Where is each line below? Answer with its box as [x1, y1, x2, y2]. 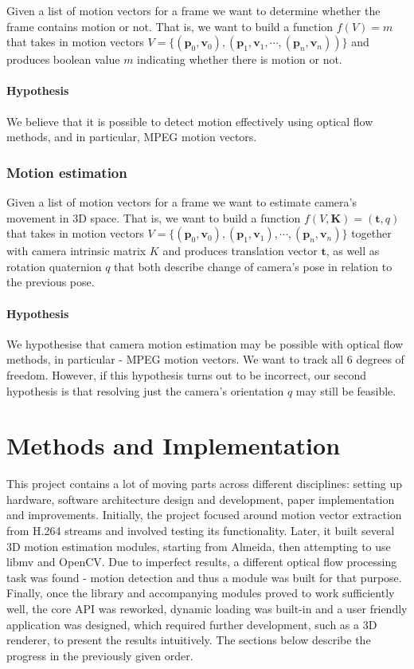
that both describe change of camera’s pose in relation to [114, 258, 393, 274]
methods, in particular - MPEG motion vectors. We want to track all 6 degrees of [6, 351, 404, 368]
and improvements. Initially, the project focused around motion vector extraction [6, 506, 402, 523]
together [351, 225, 392, 242]
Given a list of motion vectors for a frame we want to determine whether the [6, 2, 381, 18]
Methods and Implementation [6, 429, 341, 462]
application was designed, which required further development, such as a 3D [6, 616, 377, 632]
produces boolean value [6, 51, 120, 68]
